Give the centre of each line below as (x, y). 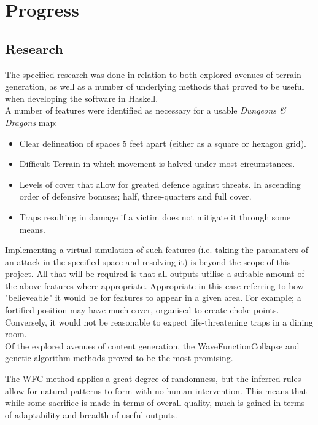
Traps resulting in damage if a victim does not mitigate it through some (155, 216)
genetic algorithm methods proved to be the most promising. (119, 358)
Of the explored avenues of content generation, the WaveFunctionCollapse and (152, 345)
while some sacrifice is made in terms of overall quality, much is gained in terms (155, 403)
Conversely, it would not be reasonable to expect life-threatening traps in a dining (159, 322)
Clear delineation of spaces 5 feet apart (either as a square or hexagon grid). (163, 143)
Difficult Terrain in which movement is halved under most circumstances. (157, 164)
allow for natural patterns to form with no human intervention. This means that (156, 390)
